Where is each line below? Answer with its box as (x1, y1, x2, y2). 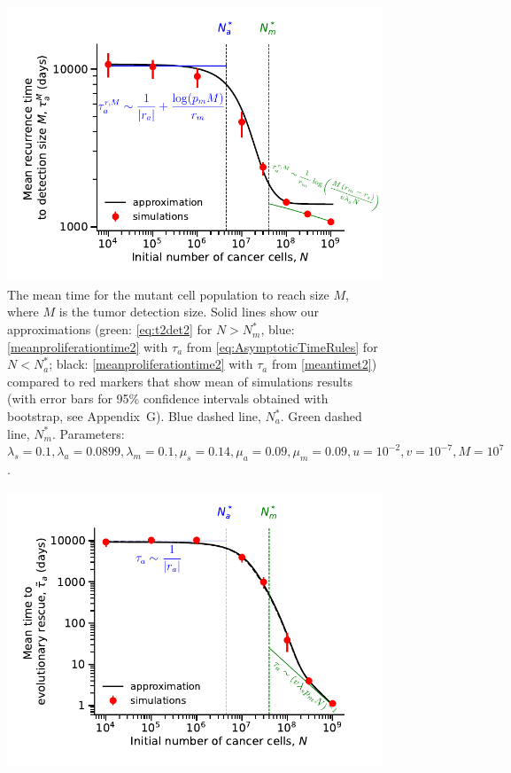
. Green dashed (280, 407, 362, 426)
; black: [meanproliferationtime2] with (49, 355, 253, 373)
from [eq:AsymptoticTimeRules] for (186, 337, 378, 355)
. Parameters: (51, 424, 125, 442)
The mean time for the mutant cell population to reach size (7, 285, 329, 303)
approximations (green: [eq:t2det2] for (7, 320, 213, 339)
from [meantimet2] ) (271, 355, 377, 373)
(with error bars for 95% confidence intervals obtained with (7, 389, 329, 408)
